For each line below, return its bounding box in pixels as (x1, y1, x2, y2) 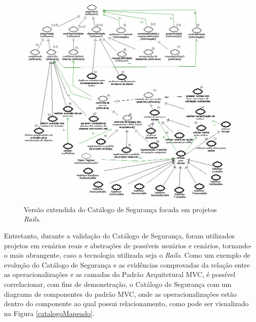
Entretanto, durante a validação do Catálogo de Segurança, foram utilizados (4, 230, 235, 240)
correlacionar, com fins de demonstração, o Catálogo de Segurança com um (4, 278, 232, 289)
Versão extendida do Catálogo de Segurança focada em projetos (24, 204, 217, 214)
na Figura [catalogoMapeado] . (4, 308, 95, 318)
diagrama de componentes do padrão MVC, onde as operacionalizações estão (4, 288, 237, 299)
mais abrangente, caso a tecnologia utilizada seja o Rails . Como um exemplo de (9, 250, 251, 260)
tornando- (222, 240, 253, 250)
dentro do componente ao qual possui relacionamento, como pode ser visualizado (4, 298, 249, 309)
